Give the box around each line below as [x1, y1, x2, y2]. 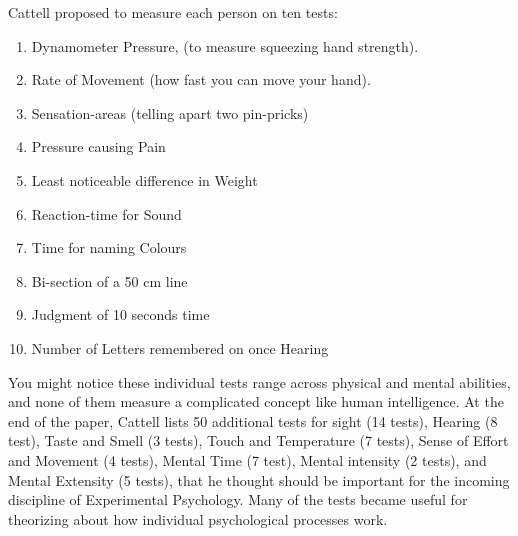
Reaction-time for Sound [31, 203, 182, 224]
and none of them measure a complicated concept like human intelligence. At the [8, 391, 504, 412]
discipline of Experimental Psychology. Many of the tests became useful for [8, 489, 468, 510]
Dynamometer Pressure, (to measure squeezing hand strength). [31, 35, 419, 56]
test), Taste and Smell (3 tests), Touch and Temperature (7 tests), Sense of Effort [8, 430, 509, 451]
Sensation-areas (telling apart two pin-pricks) [31, 102, 309, 123]
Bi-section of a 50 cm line [31, 270, 188, 291]
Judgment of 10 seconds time [31, 304, 210, 325]
